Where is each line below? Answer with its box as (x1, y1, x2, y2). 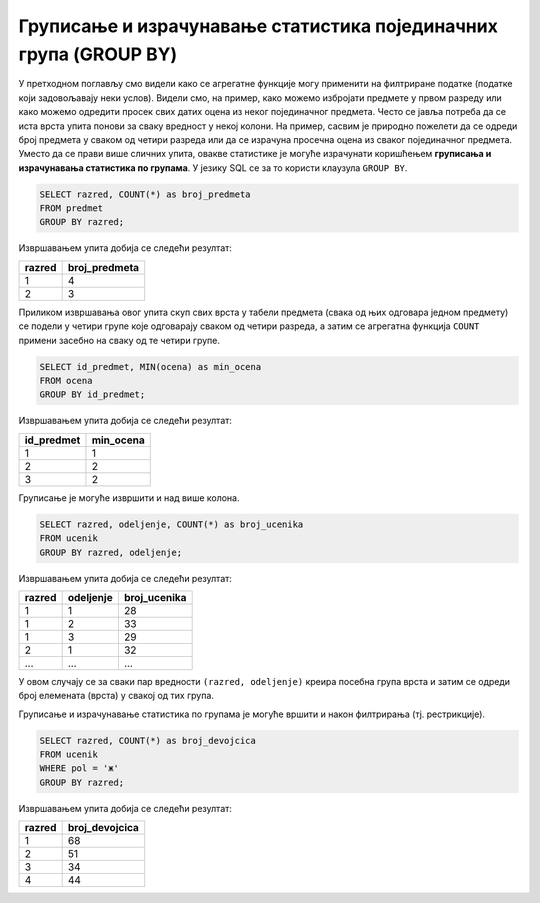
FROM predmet (39, 203, 104, 214)
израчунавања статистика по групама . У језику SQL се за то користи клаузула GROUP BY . (18, 161, 408, 174)
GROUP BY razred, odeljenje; (39, 546, 183, 558)
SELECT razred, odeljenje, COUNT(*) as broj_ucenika (39, 518, 304, 530)
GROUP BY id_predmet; (39, 389, 146, 400)
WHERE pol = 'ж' (39, 763, 120, 774)
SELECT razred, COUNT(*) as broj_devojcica (39, 735, 257, 746)
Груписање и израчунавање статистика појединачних (18, 15, 499, 37)
